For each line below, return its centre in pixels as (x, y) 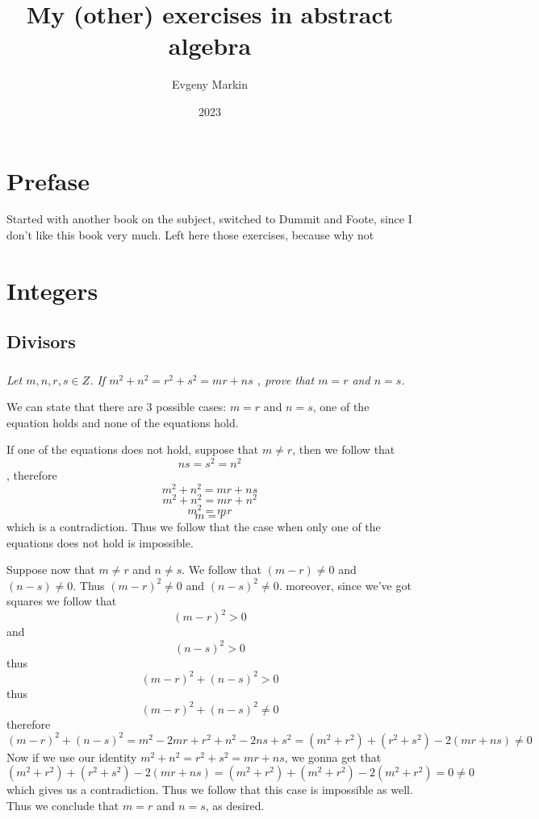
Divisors (41, 341)
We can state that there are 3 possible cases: (117, 407)
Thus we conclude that (63, 806)
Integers (52, 290)
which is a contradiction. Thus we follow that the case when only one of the (194, 526)
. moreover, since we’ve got (345, 585)
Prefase (48, 180)
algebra (210, 46)
